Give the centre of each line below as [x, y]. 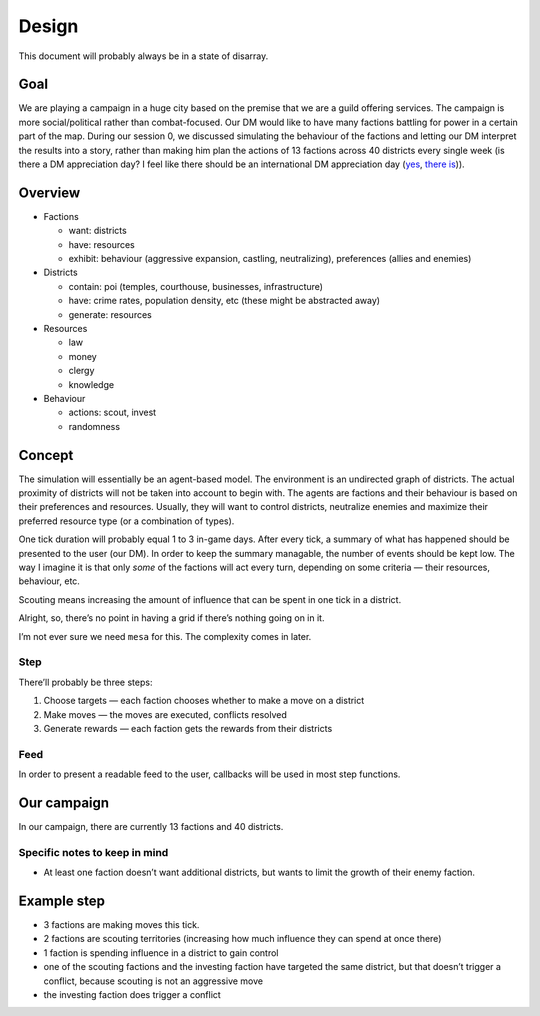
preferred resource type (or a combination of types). [126, 521]
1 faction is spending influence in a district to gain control [161, 952]
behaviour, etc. [49, 581]
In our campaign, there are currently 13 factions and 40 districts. [151, 826]
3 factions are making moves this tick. [121, 924]
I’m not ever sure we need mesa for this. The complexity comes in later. [165, 636]
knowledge [91, 384]
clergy [81, 371]
